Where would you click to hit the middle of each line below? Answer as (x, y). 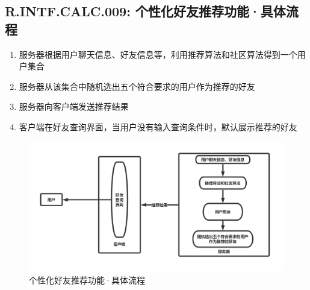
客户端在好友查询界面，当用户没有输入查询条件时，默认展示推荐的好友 (158, 126)
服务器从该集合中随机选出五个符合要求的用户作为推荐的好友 (137, 86)
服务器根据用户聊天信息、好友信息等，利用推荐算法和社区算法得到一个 (158, 54)
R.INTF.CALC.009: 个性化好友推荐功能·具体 (145, 11)
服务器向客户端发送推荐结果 (74, 106)
